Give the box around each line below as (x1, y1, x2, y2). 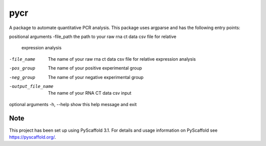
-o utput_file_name (9, 83, 54, 89)
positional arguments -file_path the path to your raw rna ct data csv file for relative (9, 34, 177, 39)
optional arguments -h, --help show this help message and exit (9, 101, 137, 107)
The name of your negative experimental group (48, 74, 144, 80)
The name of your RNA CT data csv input (48, 90, 132, 96)
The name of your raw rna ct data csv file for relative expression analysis (48, 56, 196, 62)
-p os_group (9, 66, 35, 71)
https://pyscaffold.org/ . (9, 134, 56, 140)
